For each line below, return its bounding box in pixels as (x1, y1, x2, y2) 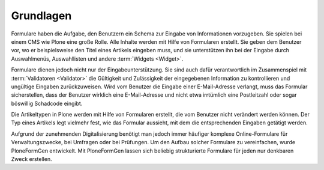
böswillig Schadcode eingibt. (11, 100, 83, 107)
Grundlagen (11, 9, 72, 22)
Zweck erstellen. (11, 156, 52, 163)
